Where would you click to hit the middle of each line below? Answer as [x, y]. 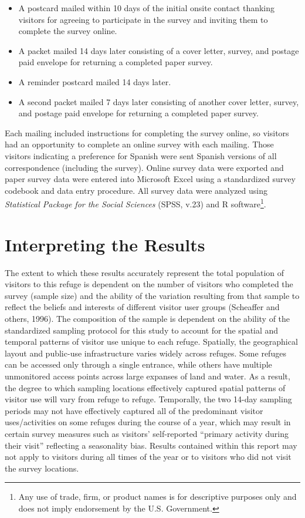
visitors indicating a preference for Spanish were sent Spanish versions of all [141, 155]
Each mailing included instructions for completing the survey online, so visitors [147, 132]
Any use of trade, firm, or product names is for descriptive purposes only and [157, 497]
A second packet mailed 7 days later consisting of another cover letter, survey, [159, 101]
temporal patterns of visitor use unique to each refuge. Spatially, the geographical [151, 342]
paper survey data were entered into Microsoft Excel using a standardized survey [150, 179]
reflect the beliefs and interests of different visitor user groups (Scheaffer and [142, 307]
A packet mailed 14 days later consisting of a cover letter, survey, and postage [159, 50]
